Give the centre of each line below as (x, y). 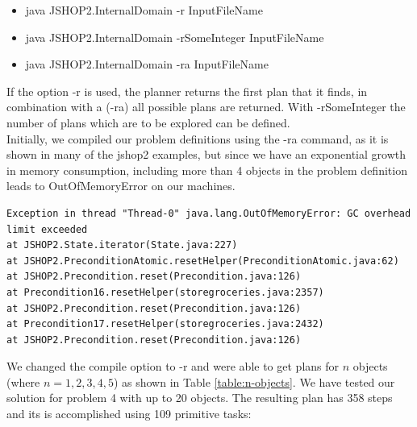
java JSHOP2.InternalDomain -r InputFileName (144, 10)
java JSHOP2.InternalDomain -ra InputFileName (147, 64)
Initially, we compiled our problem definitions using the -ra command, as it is (198, 138)
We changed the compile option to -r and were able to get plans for (173, 366)
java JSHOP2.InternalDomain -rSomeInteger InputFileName (175, 37)
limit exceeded (47, 229)
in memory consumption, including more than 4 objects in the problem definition (207, 170)
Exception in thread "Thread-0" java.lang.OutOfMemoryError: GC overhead (209, 213)
